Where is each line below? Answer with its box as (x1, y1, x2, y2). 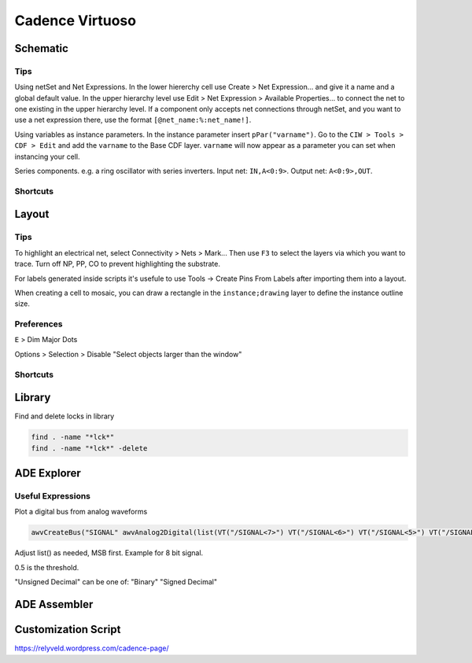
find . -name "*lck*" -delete (31, 444, 148, 452)
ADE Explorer (14, 466, 82, 480)
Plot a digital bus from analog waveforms (14, 507, 148, 517)
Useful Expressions (14, 491, 90, 502)
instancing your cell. (14, 152, 80, 161)
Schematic (14, 42, 68, 55)
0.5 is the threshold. (14, 562, 79, 572)
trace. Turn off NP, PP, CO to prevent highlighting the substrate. (14, 260, 220, 269)
